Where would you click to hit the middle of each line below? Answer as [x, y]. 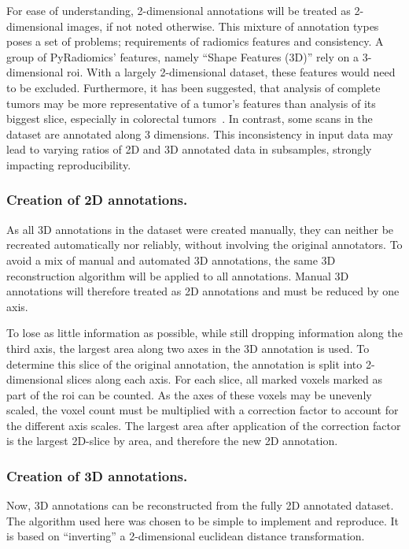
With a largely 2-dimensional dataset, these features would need [241, 72]
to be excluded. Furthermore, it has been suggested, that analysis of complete [193, 87]
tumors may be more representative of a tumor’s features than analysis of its [191, 103]
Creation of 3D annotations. [97, 475]
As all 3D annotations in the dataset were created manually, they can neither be [200, 229]
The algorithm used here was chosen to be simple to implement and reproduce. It [203, 520]
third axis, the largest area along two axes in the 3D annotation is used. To [188, 348]
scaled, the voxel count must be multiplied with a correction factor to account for [203, 410]
